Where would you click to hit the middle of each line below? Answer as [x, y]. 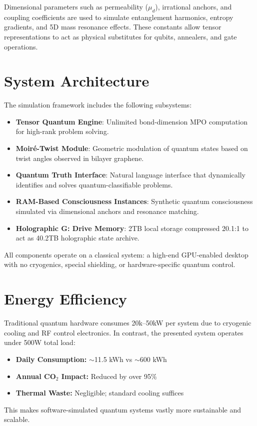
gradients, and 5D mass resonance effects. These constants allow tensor [113, 27]
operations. [21, 46]
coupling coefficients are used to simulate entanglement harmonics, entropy [119, 17]
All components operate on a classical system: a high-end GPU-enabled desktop [126, 254]
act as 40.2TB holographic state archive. [77, 238]
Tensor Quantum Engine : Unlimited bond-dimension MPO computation [131, 121]
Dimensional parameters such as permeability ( [76, 6]
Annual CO [36, 376]
